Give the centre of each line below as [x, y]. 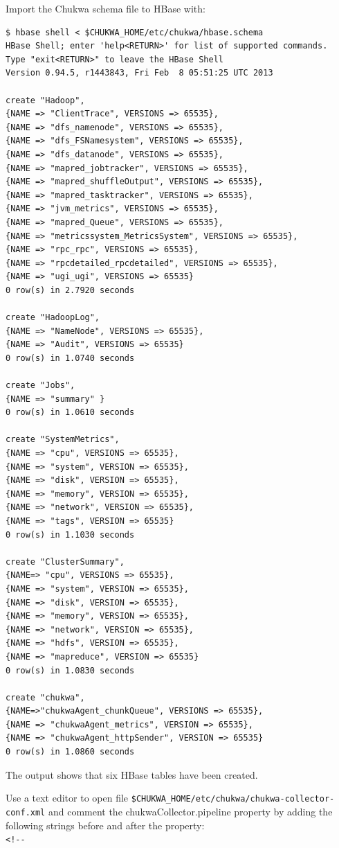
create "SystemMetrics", [63, 440]
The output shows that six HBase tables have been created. [132, 774]
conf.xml [26, 812]
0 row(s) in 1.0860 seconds [70, 752]
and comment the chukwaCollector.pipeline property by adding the [190, 811]
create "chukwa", [45, 697]
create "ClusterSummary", [65, 562]
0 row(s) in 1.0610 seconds [70, 413]
